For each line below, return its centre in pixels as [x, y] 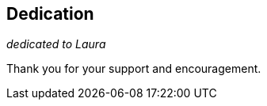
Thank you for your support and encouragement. [134, 69]
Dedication [50, 14]
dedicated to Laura [56, 44]
